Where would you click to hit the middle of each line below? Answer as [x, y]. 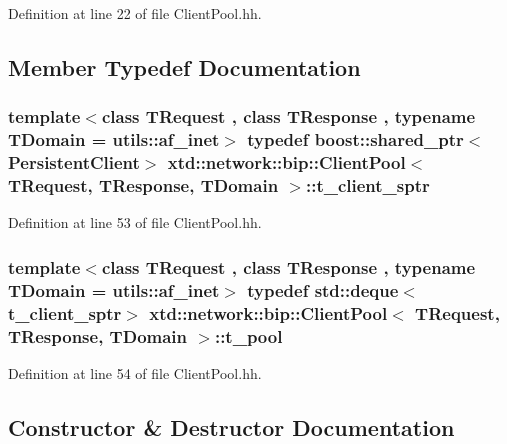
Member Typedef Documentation [184, 66]
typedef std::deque [323, 289]
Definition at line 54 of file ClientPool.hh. [135, 372]
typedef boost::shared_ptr [355, 139]
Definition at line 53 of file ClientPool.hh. [135, 222]
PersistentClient [74, 162]
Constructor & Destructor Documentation [231, 426]
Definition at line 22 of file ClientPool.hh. [135, 13]
